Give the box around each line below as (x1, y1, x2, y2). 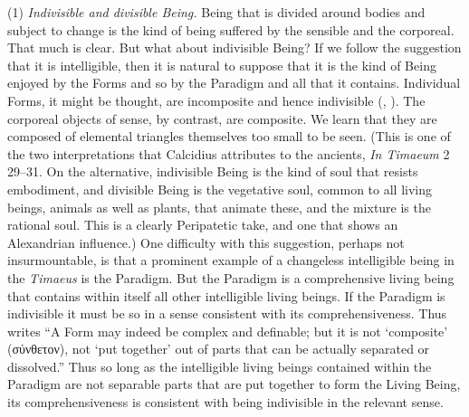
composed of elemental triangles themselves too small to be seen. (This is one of (7, 127, 451, 146)
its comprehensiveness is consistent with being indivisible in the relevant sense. (7, 393, 444, 412)
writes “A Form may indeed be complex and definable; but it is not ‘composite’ (7, 321, 448, 340)
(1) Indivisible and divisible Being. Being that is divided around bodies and (7, 3, 426, 21)
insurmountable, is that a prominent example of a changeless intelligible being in (7, 251, 455, 270)
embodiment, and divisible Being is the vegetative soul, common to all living (7, 179, 433, 198)
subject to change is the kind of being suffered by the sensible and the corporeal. (7, 20, 455, 39)
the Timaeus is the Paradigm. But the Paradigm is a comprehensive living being (7, 268, 455, 287)
